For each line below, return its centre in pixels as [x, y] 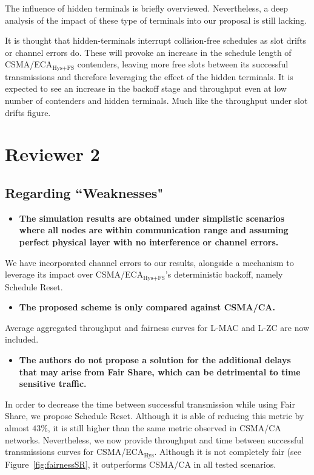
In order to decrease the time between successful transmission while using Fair [150, 404]
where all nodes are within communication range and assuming [154, 230]
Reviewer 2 [52, 154]
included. [22, 339]
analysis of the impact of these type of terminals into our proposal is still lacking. [156, 20]
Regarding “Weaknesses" [84, 192]
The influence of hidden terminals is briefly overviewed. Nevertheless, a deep [147, 8]
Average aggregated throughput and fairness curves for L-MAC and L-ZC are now [157, 327]
